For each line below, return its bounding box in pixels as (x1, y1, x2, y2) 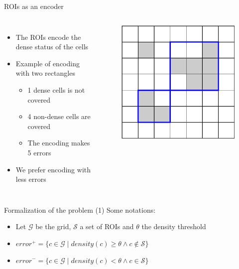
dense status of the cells (15, 41, 89, 52)
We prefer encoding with (15, 164, 91, 174)
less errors (15, 174, 46, 184)
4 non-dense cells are (27, 111, 91, 122)
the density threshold (141, 221, 206, 232)
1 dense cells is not (27, 84, 85, 95)
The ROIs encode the (15, 31, 81, 42)
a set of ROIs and (80, 221, 134, 232)
